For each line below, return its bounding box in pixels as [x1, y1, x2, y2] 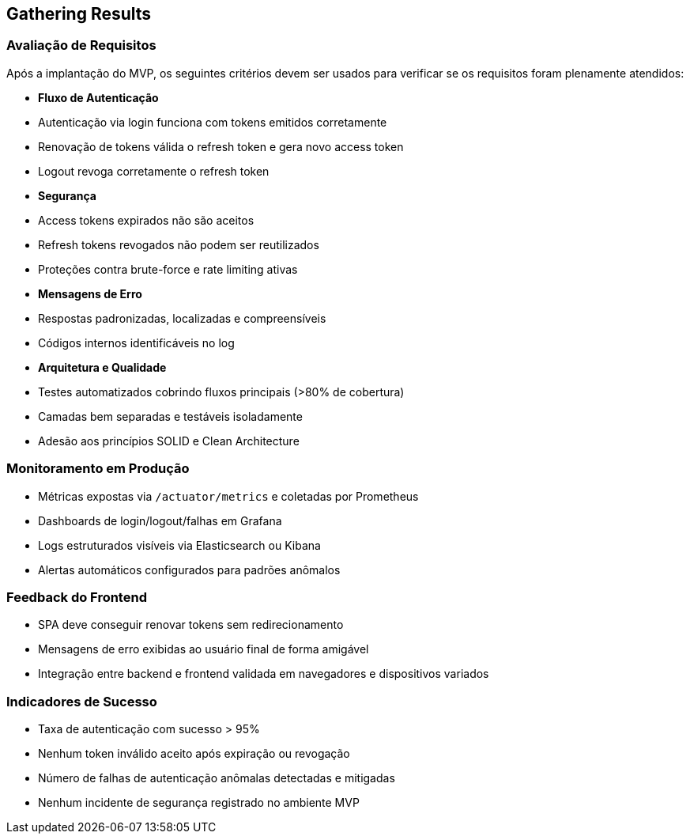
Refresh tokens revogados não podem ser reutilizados [38, 237, 319, 252]
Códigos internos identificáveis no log [38, 335, 235, 350]
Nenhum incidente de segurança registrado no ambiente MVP [38, 796, 360, 810]
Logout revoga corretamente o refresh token [38, 164, 270, 178]
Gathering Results [6, 4, 152, 24]
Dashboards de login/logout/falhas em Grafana [38, 513, 282, 528]
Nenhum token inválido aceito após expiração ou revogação [38, 747, 350, 761]
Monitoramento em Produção [6, 460, 190, 477]
